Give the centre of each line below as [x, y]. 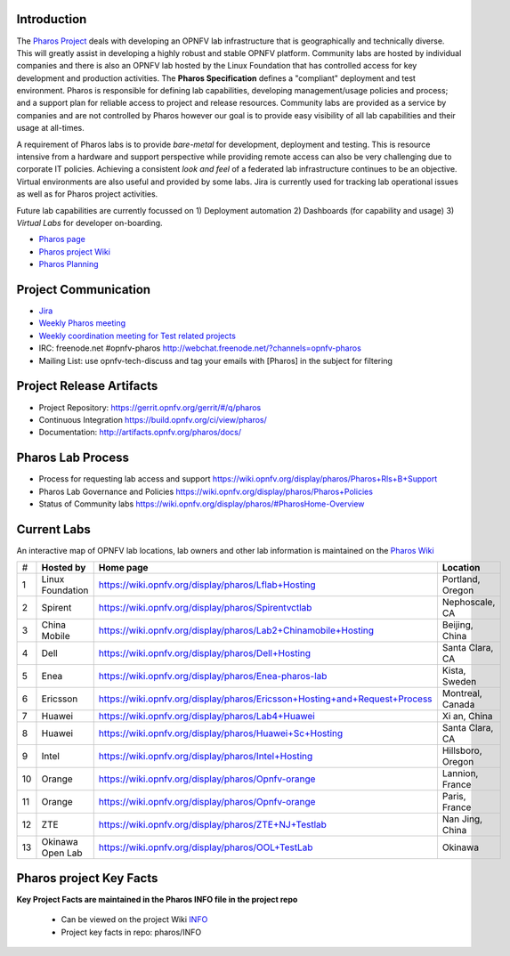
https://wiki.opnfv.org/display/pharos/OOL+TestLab [206, 847]
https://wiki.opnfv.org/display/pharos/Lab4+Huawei [206, 717]
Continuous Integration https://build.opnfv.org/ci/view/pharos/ [153, 419]
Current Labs [53, 529]
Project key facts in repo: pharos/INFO [131, 932]
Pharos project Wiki [75, 251]
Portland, [461, 579]
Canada [458, 705]
